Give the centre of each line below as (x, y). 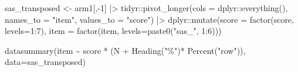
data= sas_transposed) (45, 62)
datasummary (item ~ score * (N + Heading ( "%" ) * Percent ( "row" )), (125, 50)
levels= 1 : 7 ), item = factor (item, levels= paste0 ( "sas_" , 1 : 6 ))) (113, 31)
